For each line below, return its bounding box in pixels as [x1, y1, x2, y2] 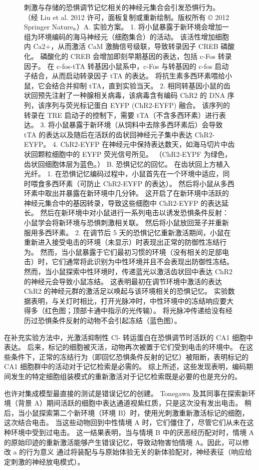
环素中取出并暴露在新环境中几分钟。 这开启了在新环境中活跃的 [24, 188, 229, 198]
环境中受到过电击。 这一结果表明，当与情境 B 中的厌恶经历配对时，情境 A [10, 427, 255, 437]
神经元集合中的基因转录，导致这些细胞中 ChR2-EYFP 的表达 [24, 197, 222, 208]
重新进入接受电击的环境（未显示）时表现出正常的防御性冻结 [24, 237, 220, 247]
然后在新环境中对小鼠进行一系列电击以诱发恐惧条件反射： [40, 207, 229, 218]
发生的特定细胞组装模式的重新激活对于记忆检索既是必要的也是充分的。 [10, 371, 242, 381]
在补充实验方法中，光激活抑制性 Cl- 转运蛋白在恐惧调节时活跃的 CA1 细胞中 [4, 332, 253, 342]
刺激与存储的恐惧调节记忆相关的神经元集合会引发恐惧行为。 [24, 2, 220, 12]
